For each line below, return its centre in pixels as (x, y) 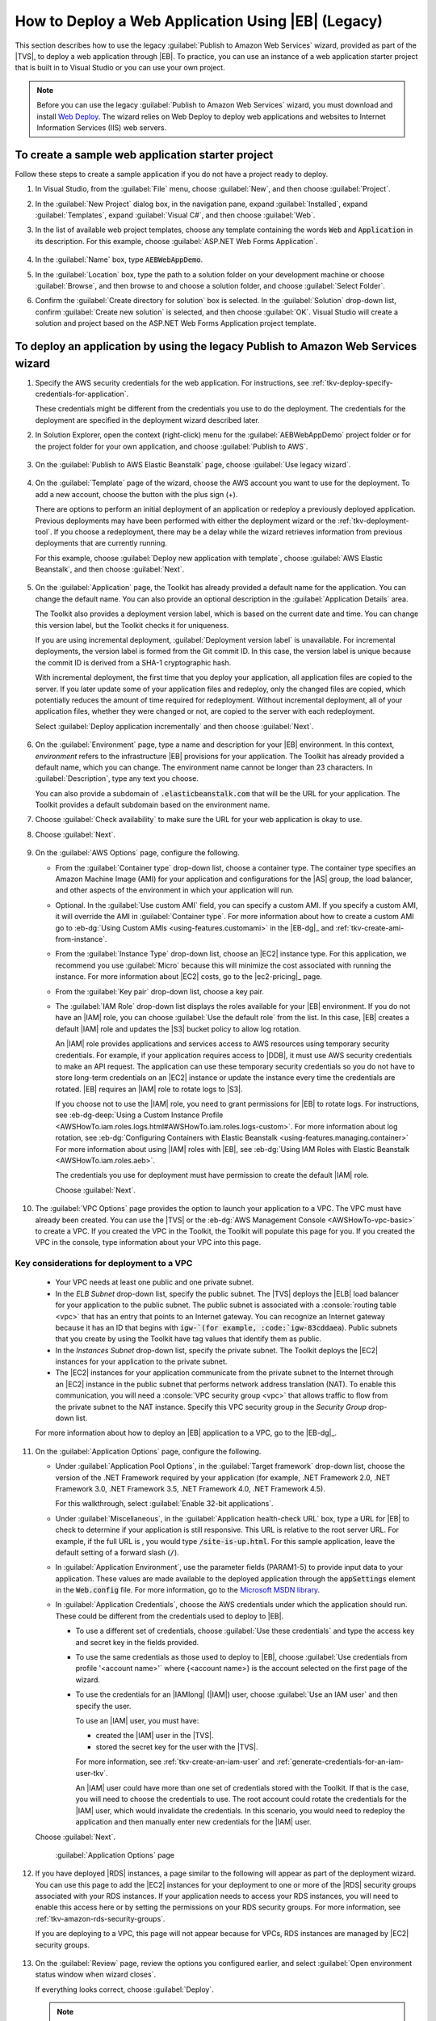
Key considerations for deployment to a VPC (104, 1264)
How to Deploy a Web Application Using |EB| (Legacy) (199, 21)
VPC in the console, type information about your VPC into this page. (148, 1243)
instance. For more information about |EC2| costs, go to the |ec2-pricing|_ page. (189, 977)
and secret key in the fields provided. (137, 1642)
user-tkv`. (92, 1773)
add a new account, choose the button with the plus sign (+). (136, 494)
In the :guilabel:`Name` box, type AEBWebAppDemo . (119, 259)
